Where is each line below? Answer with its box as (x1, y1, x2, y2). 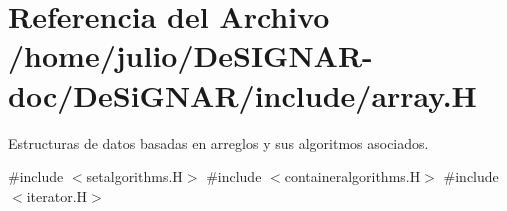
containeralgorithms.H (284, 166, 421, 187)
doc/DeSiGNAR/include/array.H (8, 74, 477, 115)
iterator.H (26, 185, 88, 206)
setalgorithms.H (86, 166, 183, 187)
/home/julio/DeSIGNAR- (8, 35, 373, 76)
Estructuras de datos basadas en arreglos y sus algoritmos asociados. (8, 132, 429, 153)
